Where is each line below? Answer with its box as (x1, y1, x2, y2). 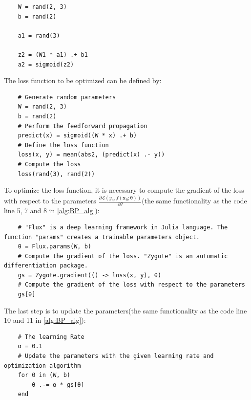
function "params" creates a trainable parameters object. (4, 233, 200, 241)
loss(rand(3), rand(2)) (18, 170, 95, 178)
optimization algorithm (4, 362, 81, 369)
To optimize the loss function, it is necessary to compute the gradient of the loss (4, 185, 244, 195)
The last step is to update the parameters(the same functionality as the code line (4, 305, 247, 315)
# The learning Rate (18, 333, 84, 340)
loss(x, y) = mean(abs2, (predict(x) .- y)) (18, 151, 165, 158)
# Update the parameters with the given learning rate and (18, 353, 214, 360)
